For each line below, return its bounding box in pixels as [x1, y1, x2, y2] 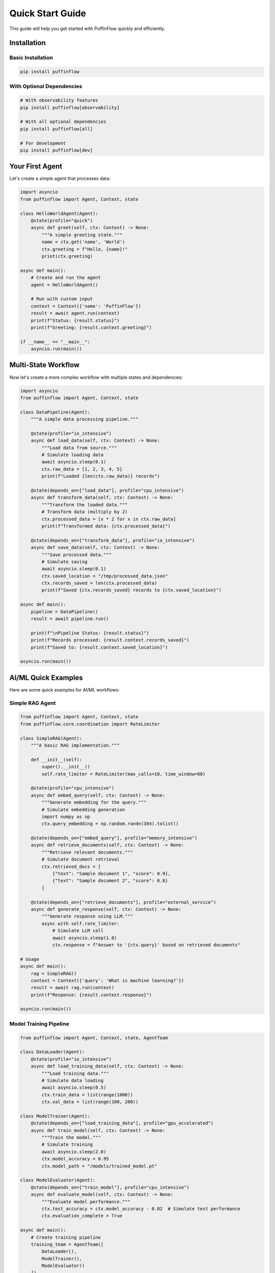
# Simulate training [41, 1142, 93, 1148]
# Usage [20, 956, 39, 962]
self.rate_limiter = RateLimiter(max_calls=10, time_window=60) [41, 771, 206, 777]
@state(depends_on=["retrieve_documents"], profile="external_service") [31, 899, 216, 905]
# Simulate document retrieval [41, 856, 120, 863]
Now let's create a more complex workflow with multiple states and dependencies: [9, 374, 183, 380]
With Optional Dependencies [9, 83, 82, 90]
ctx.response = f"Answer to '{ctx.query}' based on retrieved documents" [52, 942, 240, 948]
